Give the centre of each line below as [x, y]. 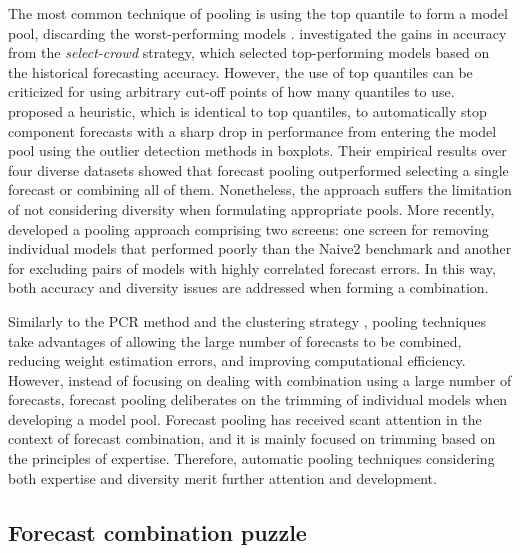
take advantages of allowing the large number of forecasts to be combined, [235, 340]
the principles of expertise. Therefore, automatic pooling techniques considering [251, 458]
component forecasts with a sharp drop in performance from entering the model [252, 130]
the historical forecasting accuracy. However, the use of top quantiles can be [240, 71]
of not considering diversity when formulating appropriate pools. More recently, [251, 208]
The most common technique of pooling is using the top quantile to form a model [258, 13]
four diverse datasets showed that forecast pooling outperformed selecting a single [258, 169]
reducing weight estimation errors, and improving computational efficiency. [237, 360]
